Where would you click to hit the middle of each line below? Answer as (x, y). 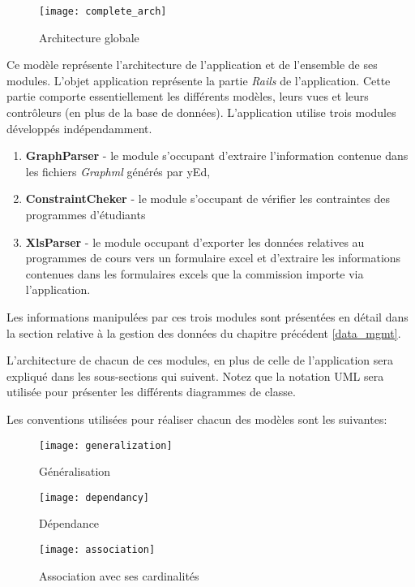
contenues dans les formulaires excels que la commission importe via (195, 273)
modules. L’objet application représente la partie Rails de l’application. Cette (199, 80)
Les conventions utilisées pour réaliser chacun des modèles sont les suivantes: (197, 419)
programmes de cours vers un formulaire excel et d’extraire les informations (213, 258)
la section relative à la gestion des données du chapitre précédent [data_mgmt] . (204, 332)
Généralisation (75, 471)
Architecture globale (89, 37)
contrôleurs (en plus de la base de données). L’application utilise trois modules (201, 112)
